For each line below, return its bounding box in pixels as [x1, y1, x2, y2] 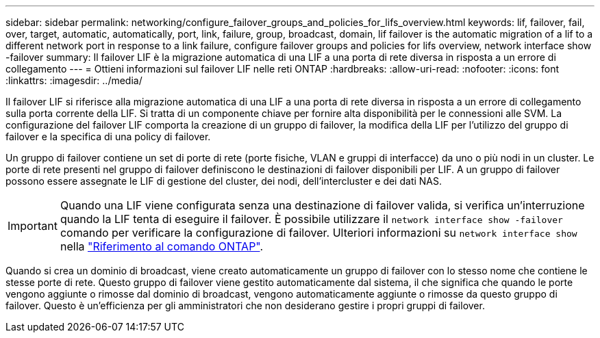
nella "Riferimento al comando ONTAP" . [60, 239, 264, 253]
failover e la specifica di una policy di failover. [5, 131, 211, 142]
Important [8, 219, 58, 233]
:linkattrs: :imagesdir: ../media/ [5, 75, 142, 86]
